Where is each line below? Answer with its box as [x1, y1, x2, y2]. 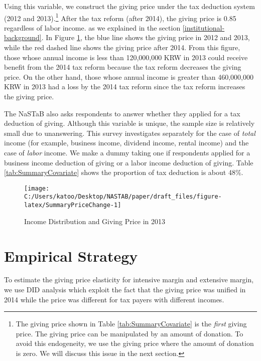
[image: [24, 185, 50, 192]
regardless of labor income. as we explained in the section [4, 22, 181, 33]
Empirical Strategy [4, 245, 138, 266]
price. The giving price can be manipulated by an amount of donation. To [16, 328, 243, 338]
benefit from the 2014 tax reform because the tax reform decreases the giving [4, 62, 241, 72]
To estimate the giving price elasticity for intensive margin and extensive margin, [4, 274, 254, 285]
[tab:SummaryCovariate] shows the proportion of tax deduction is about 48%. [4, 167, 243, 177]
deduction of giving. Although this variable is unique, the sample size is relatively [4, 118, 255, 128]
